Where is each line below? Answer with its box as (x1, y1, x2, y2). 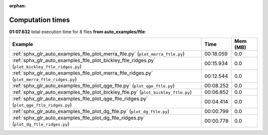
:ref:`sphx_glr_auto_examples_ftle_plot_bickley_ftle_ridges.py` (12, 57, 156, 64)
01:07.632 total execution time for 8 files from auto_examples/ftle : (9, 29, 146, 35)
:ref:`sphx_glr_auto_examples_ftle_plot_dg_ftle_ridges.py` (12, 114, 145, 121)
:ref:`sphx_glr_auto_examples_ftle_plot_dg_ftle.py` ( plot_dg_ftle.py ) (12, 108, 170, 115)
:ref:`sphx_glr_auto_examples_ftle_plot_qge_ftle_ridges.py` (12, 95, 148, 102)
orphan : (9, 3, 26, 8)
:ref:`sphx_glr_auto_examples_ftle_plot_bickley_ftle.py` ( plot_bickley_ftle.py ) (12, 89, 192, 96)
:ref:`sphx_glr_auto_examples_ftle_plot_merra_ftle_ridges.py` (12, 70, 153, 77)
